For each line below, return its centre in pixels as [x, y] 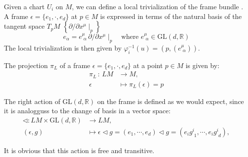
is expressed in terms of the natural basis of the [171, 16]
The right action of [32, 101]
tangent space [24, 26]
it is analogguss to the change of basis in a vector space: [87, 111]
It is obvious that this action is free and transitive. [79, 150]
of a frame [75, 65]
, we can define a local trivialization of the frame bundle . [157, 6]
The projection [26, 65]
